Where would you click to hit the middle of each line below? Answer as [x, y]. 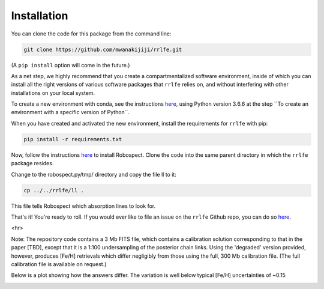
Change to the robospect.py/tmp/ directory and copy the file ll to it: [94, 174]
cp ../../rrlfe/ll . [54, 190]
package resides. [32, 163]
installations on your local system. [53, 93]
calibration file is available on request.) [59, 264]
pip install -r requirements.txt [73, 139]
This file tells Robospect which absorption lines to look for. [83, 206]
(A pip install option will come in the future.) [70, 65]
